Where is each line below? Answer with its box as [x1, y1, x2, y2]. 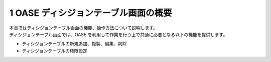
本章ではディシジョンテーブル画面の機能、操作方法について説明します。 [9, 25, 158, 31]
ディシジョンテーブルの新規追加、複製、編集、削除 [22, 41, 127, 47]
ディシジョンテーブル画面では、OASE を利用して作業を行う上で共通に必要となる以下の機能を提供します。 [9, 31, 228, 37]
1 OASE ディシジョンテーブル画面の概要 [9, 7, 172, 18]
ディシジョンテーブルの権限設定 [22, 48, 88, 54]
